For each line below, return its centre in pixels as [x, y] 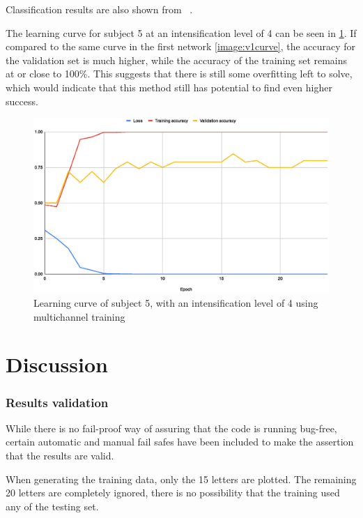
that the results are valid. [60, 456]
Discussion [57, 364]
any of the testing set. [52, 506]
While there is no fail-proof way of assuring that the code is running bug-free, [171, 428]
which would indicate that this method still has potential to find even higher [169, 87]
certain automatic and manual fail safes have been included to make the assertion [180, 442]
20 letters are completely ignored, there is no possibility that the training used [173, 493]
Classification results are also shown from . [99, 9]
